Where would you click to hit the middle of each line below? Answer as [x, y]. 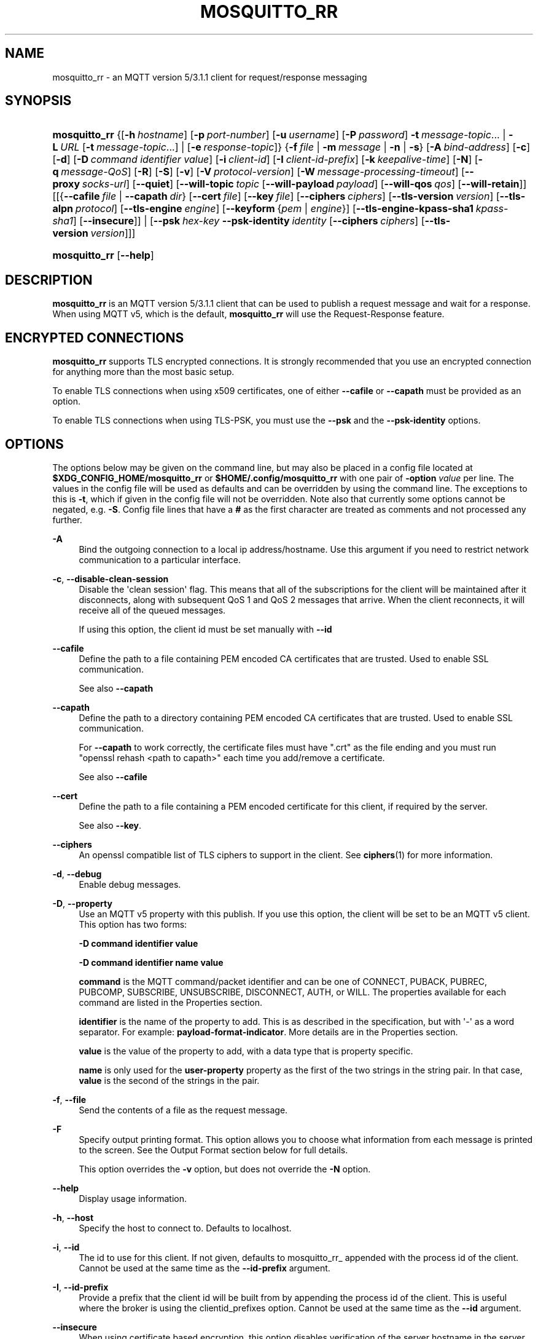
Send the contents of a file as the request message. [183, 1110]
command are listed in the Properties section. [171, 1002]
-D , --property [82, 903]
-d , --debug [77, 874]
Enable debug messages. [130, 884]
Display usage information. [133, 1198]
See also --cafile [113, 776]
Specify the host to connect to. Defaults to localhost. [185, 1228]
